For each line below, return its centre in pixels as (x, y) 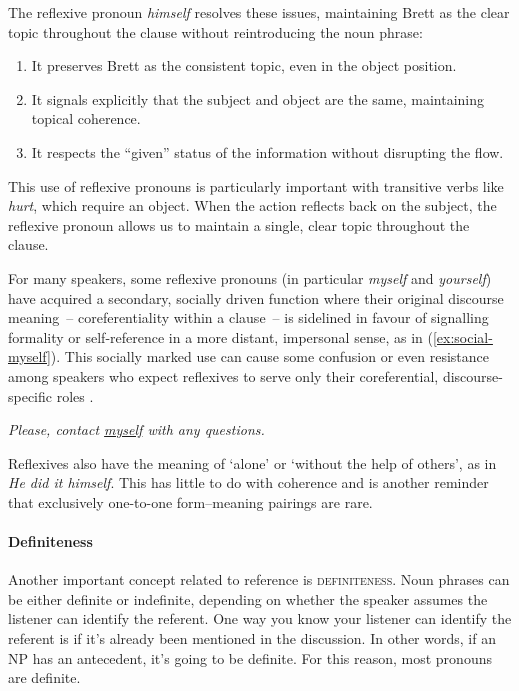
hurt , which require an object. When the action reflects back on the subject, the (252, 205)
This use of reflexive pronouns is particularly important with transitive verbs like (256, 185)
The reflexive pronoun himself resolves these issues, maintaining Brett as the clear (259, 12)
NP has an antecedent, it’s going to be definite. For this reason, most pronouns (250, 657)
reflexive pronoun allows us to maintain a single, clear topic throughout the (239, 224)
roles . (75, 395)
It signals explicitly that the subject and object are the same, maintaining (258, 98)
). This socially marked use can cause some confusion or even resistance (270, 356)
